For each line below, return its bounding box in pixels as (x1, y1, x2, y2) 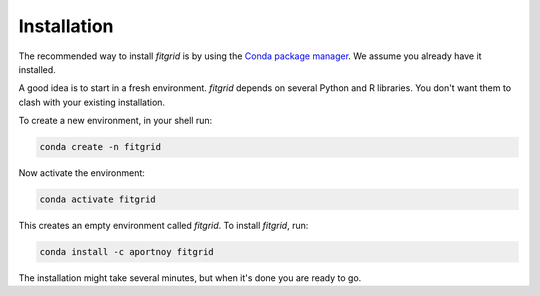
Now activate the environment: (18, 167, 145, 179)
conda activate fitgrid (39, 194, 157, 205)
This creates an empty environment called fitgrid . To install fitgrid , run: (18, 220, 309, 232)
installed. (18, 63, 57, 75)
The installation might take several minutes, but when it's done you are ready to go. (18, 272, 362, 284)
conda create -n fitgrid (39, 141, 162, 153)
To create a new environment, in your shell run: (18, 115, 213, 127)
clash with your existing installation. (18, 96, 165, 108)
